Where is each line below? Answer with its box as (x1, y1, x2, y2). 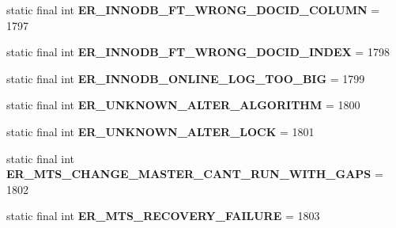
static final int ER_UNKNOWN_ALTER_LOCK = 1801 (6, 123, 315, 139)
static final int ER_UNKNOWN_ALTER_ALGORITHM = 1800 (6, 97, 360, 113)
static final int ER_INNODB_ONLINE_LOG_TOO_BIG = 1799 (6, 70, 365, 86)
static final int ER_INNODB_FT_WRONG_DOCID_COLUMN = (6, 2, 380, 17)
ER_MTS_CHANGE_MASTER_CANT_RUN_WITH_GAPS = (6, 165, 383, 182)
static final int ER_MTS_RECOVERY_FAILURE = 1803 (6, 207, 320, 224)
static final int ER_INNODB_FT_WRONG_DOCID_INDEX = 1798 (6, 44, 390, 60)
